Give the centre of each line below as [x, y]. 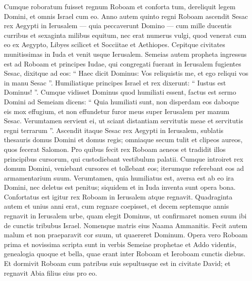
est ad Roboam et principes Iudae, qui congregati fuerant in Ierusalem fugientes [123, 63]
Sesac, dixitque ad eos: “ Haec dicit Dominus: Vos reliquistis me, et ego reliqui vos [126, 73]
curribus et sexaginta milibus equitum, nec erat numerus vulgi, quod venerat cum [125, 35]
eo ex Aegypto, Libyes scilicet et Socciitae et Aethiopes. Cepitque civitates [115, 44]
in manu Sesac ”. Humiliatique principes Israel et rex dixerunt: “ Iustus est [115, 82]
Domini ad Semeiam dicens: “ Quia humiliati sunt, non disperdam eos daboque [122, 101]
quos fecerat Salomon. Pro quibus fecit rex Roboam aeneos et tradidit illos [115, 149]
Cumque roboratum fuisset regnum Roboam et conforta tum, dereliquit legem [120, 6]
